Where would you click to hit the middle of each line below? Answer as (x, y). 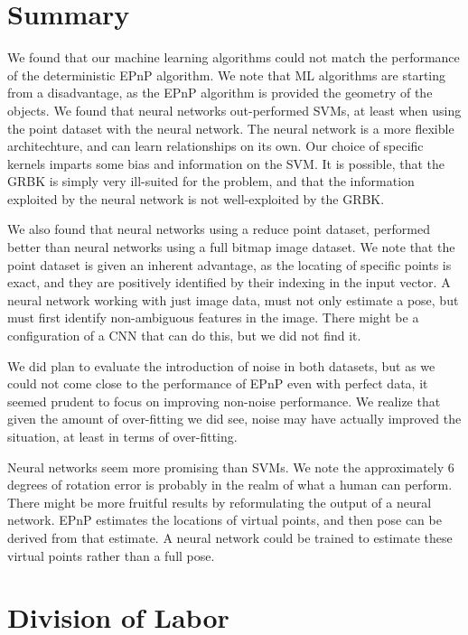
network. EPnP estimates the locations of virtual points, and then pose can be (225, 520)
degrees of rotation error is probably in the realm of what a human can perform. (230, 485)
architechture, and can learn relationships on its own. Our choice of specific (215, 146)
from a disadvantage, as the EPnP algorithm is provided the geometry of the (220, 93)
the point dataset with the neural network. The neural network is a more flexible (231, 128)
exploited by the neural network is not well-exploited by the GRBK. (196, 198)
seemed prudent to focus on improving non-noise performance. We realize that (224, 401)
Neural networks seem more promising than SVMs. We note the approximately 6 (231, 467)
